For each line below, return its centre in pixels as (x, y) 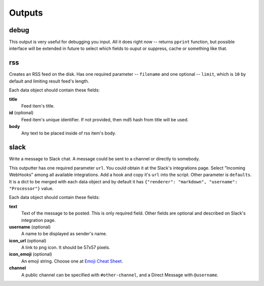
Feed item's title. (38, 106)
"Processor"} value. (31, 188)
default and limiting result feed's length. (49, 81)
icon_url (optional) (28, 241)
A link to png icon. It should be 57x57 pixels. (66, 247)
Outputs (26, 13)
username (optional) (30, 227)
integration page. (38, 220)
